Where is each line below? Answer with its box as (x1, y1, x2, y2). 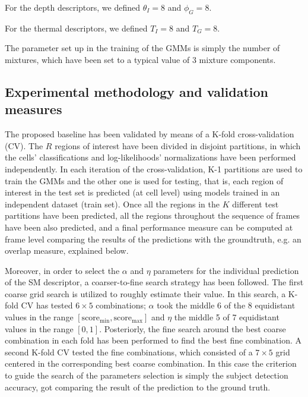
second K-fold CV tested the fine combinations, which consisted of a (5, 345, 253, 358)
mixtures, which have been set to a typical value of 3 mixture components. (5, 53, 276, 65)
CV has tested (21, 299, 73, 311)
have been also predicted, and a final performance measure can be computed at (5, 220, 293, 233)
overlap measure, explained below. (5, 244, 129, 257)
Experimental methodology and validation (5, 82, 269, 100)
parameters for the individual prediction (153, 264, 299, 276)
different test (232, 197, 279, 210)
